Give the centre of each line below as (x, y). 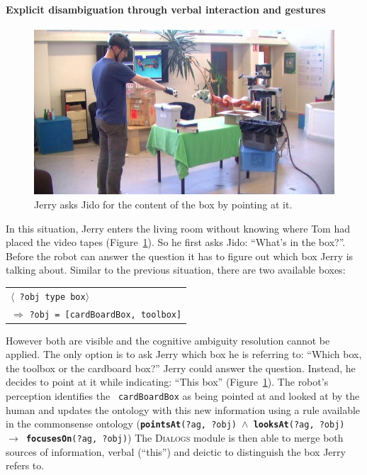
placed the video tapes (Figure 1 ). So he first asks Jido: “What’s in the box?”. (176, 242)
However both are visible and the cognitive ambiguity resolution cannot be (168, 340)
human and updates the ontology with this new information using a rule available (183, 409)
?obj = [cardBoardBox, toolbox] (106, 314)
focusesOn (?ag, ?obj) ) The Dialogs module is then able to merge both (185, 437)
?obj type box (52, 297)
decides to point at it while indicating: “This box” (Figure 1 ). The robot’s (167, 382)
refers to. (25, 465)
